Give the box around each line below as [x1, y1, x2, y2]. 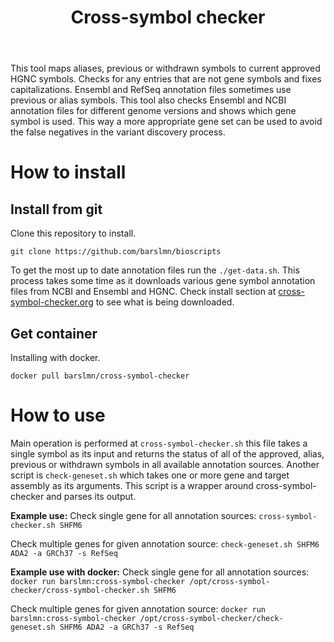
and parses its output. [46, 490, 137, 502]
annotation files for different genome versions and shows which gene [10, 105, 297, 117]
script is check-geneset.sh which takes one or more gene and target [10, 469, 290, 481]
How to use [10, 404, 106, 427]
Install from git [10, 201, 103, 218]
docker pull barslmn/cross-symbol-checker [10, 371, 190, 381]
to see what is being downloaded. [95, 296, 235, 308]
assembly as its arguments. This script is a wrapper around [10, 479, 254, 491]
